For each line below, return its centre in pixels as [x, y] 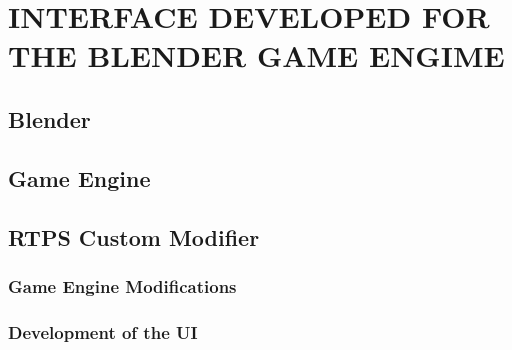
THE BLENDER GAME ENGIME [256, 55]
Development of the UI [103, 331]
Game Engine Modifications [122, 285]
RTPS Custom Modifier [134, 236]
